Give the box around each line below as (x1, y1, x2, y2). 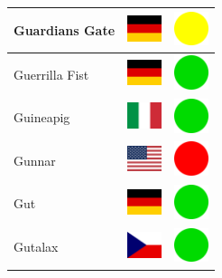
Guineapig (14, 108, 70, 127)
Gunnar (14, 150, 56, 169)
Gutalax (14, 237, 59, 256)
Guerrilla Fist (14, 64, 89, 83)
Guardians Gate (14, 20, 116, 39)
